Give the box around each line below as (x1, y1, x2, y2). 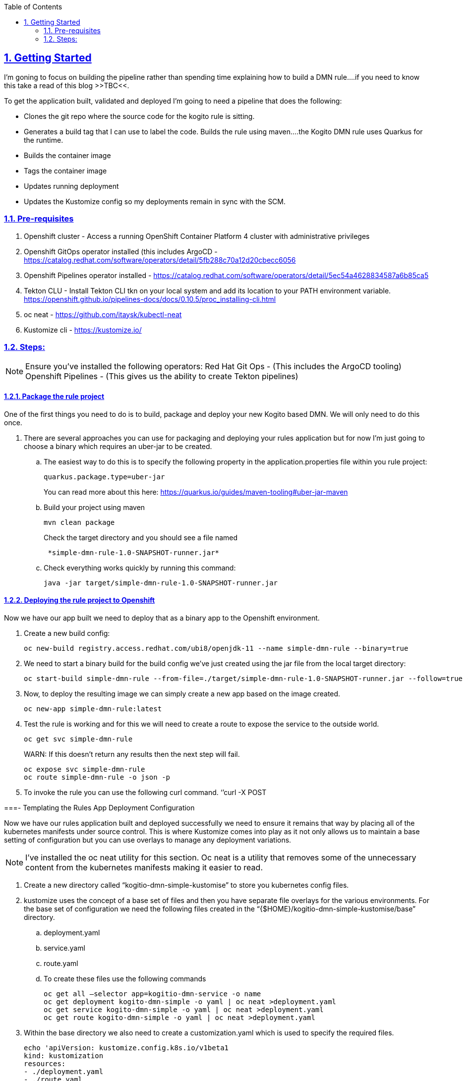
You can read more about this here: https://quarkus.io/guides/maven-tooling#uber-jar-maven (44, 487, 348, 496)
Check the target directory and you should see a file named (44, 533, 238, 542)
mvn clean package (44, 518, 115, 526)
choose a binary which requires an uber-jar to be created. (24, 442, 212, 451)
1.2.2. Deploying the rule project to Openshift (4, 596, 155, 605)
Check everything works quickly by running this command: (44, 563, 236, 572)
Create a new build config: (24, 628, 110, 637)
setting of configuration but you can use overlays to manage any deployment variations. (4, 835, 292, 844)
